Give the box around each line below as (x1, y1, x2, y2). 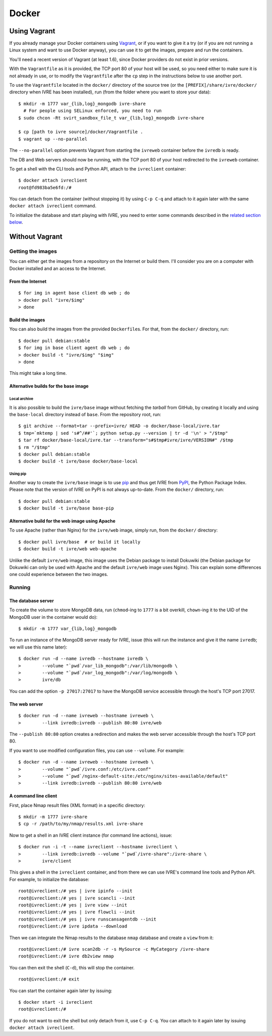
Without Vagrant (9, 233, 63, 241)
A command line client (9, 793, 57, 799)
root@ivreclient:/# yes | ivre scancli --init (18, 895, 135, 901)
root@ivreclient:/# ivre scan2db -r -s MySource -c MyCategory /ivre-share (18, 946, 210, 952)
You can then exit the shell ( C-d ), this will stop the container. (9, 964, 135, 970)
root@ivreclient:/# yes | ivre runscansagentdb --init (18, 916, 157, 922)
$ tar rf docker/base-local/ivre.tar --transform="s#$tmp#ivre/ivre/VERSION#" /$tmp (18, 437, 234, 443)
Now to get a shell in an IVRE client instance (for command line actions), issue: (9, 832, 172, 838)
